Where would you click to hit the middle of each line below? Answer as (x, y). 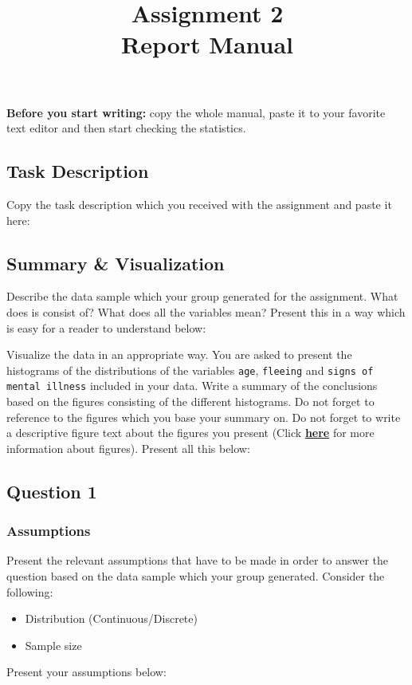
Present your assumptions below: (86, 672)
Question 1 (52, 491)
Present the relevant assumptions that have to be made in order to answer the (198, 560)
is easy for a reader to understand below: (106, 327)
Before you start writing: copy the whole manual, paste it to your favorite (196, 112)
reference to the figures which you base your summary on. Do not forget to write (204, 417)
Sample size (53, 645)
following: (30, 591)
